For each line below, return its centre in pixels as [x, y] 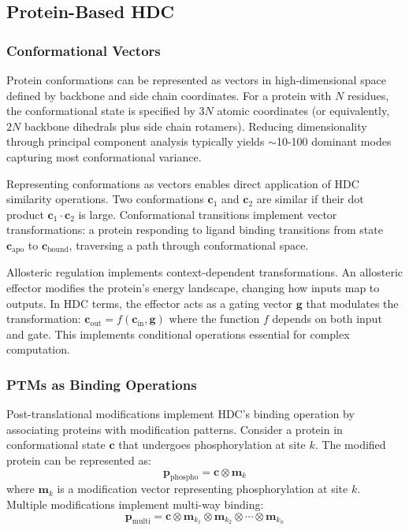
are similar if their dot [310, 199]
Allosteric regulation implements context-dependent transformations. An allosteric [205, 272]
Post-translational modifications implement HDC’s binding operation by [180, 414]
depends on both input [327, 319]
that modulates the [352, 303]
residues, [368, 95]
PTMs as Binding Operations [102, 384]
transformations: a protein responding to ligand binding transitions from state [195, 230]
